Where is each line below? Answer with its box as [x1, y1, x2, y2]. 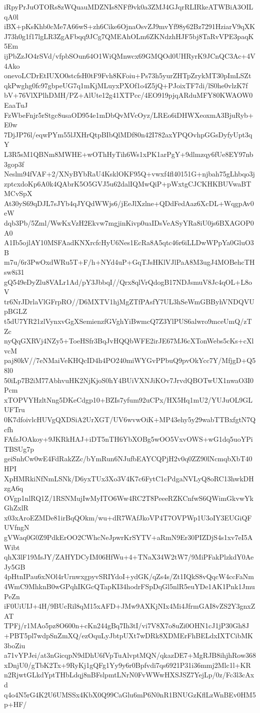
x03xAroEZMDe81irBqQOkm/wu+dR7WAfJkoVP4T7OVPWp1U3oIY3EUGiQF [4, 512, 252, 522]
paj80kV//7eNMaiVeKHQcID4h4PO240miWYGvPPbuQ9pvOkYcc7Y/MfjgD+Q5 [4, 355, 256, 366]
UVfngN [4, 522, 29, 532]
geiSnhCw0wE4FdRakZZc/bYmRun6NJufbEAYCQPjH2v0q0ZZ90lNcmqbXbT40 [4, 453, 252, 464]
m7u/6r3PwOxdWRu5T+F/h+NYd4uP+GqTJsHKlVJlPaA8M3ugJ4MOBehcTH [4, 257, 255, 267]
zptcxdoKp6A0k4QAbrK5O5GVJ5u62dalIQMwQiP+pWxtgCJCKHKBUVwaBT [4, 178, 251, 189]
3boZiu [4, 640, 25, 650]
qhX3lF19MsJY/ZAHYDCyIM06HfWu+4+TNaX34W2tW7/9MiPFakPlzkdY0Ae [4, 552, 254, 562]
